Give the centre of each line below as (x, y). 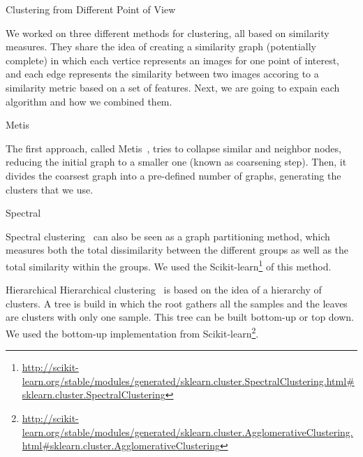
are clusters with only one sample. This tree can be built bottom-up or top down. (180, 317)
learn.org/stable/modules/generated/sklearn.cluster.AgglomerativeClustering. (187, 431)
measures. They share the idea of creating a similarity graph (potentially (161, 46)
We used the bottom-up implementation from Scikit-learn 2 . (132, 332)
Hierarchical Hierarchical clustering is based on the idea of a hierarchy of (164, 290)
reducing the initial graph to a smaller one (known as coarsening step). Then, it (176, 162)
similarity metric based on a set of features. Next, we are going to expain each (173, 87)
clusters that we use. (50, 189)
